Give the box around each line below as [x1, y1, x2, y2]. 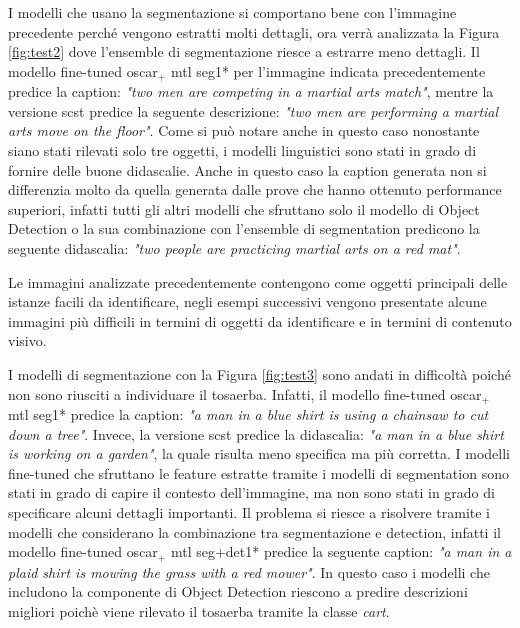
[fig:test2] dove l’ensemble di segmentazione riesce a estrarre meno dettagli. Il [8, 41, 480, 62]
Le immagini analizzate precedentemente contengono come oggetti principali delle [8, 271, 508, 292]
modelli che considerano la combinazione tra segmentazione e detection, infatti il [8, 521, 501, 542]
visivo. [8, 330, 47, 351]
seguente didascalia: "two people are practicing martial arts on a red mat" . [8, 237, 461, 258]
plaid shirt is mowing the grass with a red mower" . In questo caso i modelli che [8, 561, 490, 582]
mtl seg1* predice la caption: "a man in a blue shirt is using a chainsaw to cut [8, 404, 489, 424]
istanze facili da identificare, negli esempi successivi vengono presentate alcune [8, 291, 487, 312]
